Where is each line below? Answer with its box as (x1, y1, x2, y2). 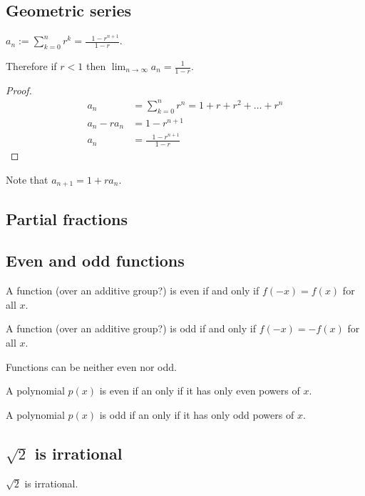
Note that (6, 172, 48, 187)
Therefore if (6, 59, 57, 73)
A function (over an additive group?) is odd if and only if (6, 321, 256, 336)
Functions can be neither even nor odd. (6, 359, 177, 374)
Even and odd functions (6, 249, 185, 272)
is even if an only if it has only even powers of (99, 383, 300, 398)
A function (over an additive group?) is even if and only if (6, 283, 259, 298)
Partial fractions (6, 207, 128, 229)
